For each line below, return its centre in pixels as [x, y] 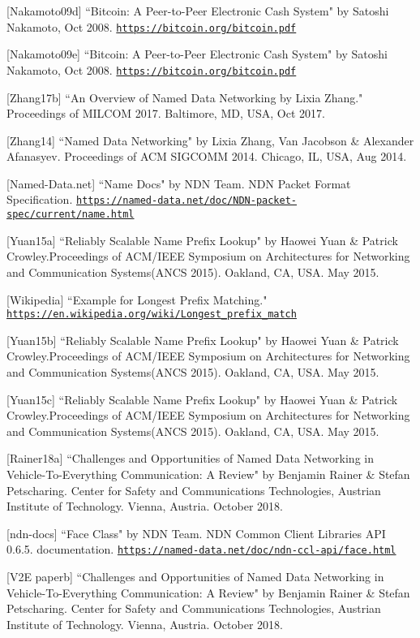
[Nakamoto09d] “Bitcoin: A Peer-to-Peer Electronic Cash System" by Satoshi [198, 11]
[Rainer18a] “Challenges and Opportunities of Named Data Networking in [190, 458]
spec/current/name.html [71, 215]
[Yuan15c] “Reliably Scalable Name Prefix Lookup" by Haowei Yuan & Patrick [202, 399]
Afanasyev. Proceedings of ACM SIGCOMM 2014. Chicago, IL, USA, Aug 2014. [207, 156]
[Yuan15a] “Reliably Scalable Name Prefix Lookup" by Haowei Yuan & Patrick [202, 240]
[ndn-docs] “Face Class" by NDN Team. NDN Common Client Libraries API [196, 533]
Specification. [40, 199]
